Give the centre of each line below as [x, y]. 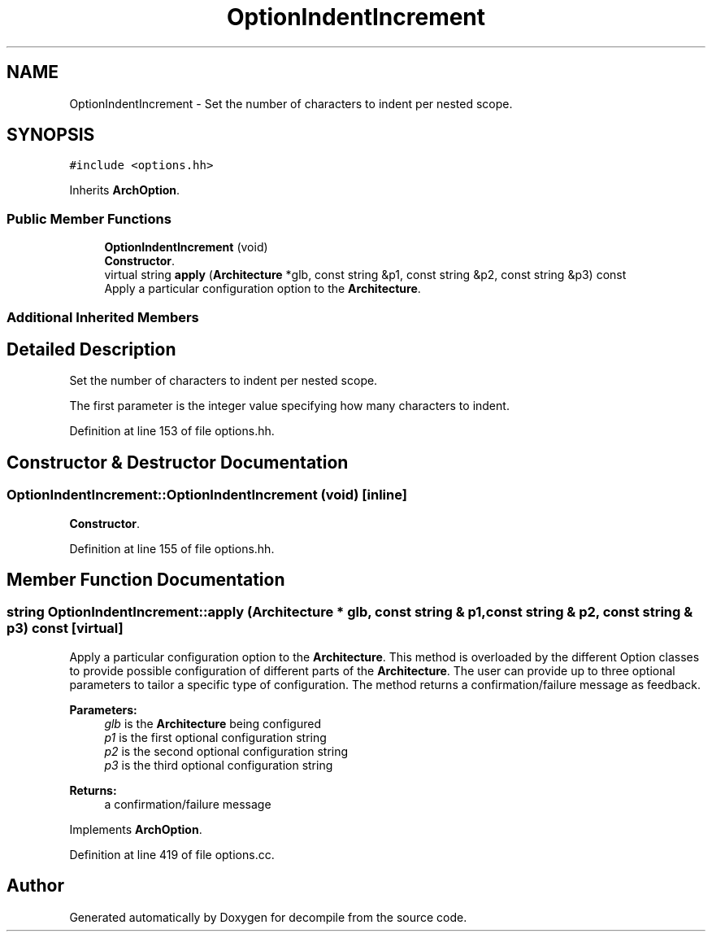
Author [35, 886]
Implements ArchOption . [136, 829]
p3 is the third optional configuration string [219, 765]
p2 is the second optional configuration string [226, 751]
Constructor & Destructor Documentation [178, 462]
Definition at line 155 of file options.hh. [172, 548]
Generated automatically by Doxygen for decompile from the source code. [268, 917]
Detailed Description [91, 349]
